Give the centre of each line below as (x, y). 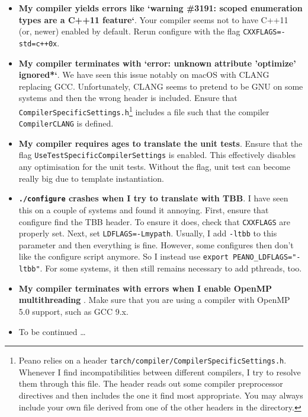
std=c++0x (38, 44)
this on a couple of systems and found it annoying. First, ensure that (144, 209)
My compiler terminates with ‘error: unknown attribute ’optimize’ (157, 63)
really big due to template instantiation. (91, 178)
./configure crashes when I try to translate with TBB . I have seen (153, 198)
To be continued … (52, 331)
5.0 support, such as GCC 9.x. (73, 311)
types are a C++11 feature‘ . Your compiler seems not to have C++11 (153, 19)
